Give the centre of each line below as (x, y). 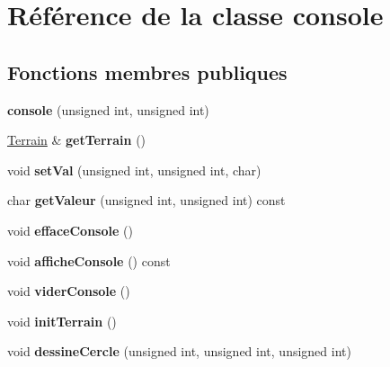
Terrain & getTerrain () (77, 140)
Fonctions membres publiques (147, 72)
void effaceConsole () (70, 230)
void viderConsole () (69, 291)
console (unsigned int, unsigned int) (108, 109)
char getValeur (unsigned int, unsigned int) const (146, 200)
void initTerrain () (62, 321)
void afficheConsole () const (89, 260)
